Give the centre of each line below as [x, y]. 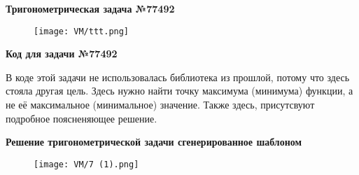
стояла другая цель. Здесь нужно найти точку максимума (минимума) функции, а [179, 91]
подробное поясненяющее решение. [82, 118]
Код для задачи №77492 [62, 54]
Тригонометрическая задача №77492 [90, 8]
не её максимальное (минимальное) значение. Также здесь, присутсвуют [160, 105]
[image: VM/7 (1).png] [86, 164]
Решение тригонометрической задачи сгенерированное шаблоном [154, 142]
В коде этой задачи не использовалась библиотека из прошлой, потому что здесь [178, 77]
